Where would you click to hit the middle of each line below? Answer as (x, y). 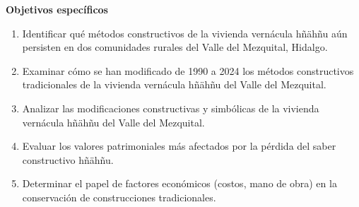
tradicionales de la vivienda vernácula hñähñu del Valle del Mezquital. (174, 84)
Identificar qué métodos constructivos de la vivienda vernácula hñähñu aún (185, 33)
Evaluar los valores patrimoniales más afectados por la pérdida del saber (179, 146)
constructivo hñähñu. (68, 159)
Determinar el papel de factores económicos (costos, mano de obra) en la (179, 183)
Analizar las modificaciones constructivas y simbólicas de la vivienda (171, 108)
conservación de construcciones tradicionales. (119, 197)
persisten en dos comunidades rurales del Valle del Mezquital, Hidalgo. (175, 47)
